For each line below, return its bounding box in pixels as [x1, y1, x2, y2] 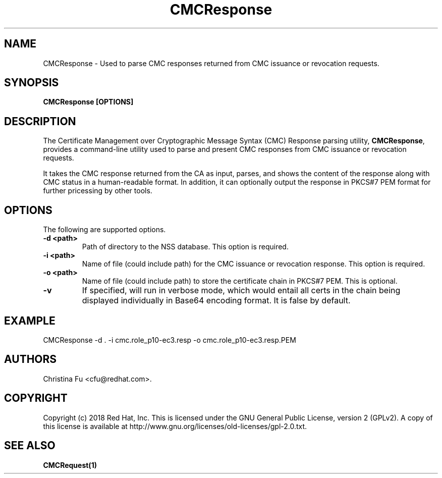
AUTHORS [4, 353, 57, 366]
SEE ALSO [4, 439, 56, 452]
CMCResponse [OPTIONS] [43, 97, 134, 107]
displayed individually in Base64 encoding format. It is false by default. [82, 295, 351, 306]
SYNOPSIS [4, 76, 59, 89]
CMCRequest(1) [43, 460, 97, 469]
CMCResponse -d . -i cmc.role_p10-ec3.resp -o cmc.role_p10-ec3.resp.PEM [43, 335, 296, 344]
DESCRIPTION [4, 115, 76, 128]
